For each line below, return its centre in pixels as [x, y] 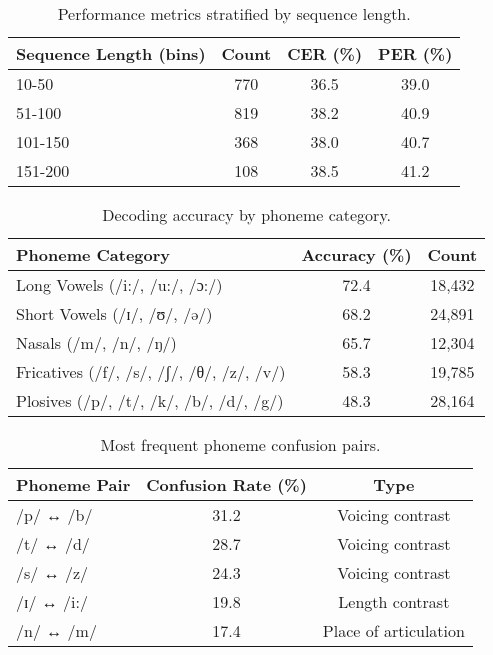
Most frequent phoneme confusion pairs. [240, 444]
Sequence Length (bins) [111, 53]
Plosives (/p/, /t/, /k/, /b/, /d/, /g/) [150, 400]
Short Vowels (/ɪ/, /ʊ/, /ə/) [114, 313]
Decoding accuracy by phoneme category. [246, 214]
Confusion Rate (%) [226, 484]
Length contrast [394, 601]
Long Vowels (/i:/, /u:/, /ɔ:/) [119, 284]
